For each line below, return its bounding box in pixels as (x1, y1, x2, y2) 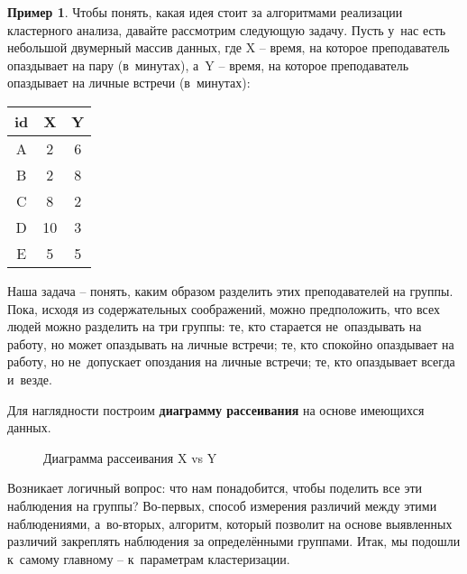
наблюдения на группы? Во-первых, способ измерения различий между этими (7, 495, 437, 514)
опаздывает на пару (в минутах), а (7, 55, 199, 74)
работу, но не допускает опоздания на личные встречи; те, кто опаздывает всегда (7, 352, 455, 371)
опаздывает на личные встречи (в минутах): (7, 73, 251, 92)
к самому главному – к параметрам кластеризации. (7, 549, 290, 568)
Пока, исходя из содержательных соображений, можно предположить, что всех (7, 299, 440, 318)
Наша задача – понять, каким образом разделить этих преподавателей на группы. (7, 281, 453, 300)
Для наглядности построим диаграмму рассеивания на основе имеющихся (7, 400, 425, 419)
